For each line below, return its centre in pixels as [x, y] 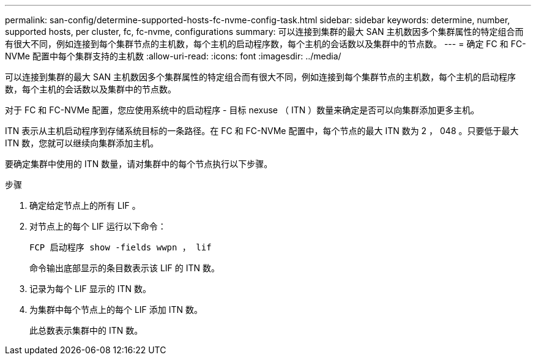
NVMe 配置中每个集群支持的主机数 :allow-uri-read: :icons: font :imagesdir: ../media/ [173, 56]
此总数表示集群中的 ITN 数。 [86, 330]
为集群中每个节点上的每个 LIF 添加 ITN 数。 [116, 309]
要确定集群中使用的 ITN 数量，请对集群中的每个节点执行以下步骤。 [139, 164]
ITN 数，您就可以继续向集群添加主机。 [82, 143]
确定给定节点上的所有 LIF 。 [85, 205]
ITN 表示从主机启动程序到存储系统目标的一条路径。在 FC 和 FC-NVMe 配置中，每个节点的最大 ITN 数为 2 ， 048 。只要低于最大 [262, 131]
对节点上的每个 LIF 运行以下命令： [98, 226]
